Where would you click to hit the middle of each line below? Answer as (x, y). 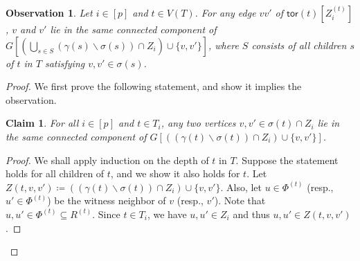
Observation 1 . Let (49, 12)
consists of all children (299, 45)
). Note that (240, 200)
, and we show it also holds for (175, 173)
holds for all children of (55, 173)
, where (224, 45)
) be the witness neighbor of (107, 200)
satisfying (65, 63)
